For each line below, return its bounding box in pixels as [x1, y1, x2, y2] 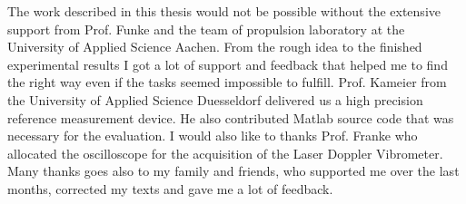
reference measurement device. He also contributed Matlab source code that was [7, 108, 454, 127]
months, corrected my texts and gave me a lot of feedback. [7, 179, 333, 198]
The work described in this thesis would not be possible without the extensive [7, 2, 441, 20]
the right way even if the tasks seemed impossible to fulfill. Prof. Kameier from [7, 73, 447, 92]
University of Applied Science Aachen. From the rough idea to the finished [7, 37, 422, 56]
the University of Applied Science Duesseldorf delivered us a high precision [7, 90, 423, 109]
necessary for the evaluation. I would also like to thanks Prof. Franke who [7, 126, 418, 145]
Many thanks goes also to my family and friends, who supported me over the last [7, 161, 460, 180]
